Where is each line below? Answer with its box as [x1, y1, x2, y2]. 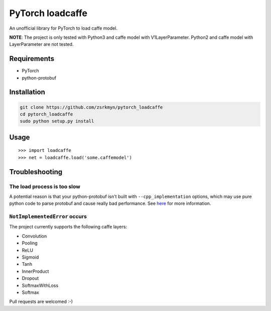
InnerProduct [22, 268, 49, 274]
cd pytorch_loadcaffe [20, 111, 73, 117]
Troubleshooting [9, 168, 63, 176]
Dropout [22, 275, 39, 281]
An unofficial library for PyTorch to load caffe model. [9, 25, 118, 31]
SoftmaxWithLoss [22, 282, 59, 288]
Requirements [9, 54, 55, 63]
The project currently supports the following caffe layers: [9, 224, 127, 230]
